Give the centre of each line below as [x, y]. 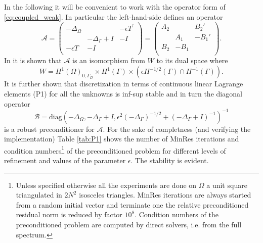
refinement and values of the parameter [65, 160]
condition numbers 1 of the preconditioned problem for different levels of [115, 150]
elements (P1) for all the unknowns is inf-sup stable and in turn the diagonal [123, 93]
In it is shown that [33, 60]
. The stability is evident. [170, 160]
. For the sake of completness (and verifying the [177, 129]
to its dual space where [192, 60]
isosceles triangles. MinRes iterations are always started [165, 195]
